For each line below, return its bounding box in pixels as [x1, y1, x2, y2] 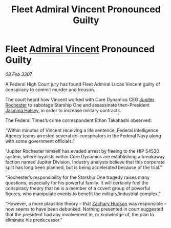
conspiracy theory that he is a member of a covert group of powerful [5, 185, 151, 191]
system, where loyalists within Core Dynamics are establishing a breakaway [5, 153, 165, 159]
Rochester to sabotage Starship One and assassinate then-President [5, 101, 150, 108]
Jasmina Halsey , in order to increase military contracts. [5, 107, 121, 113]
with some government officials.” [5, 138, 75, 144]
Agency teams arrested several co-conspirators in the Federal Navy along [5, 132, 161, 139]
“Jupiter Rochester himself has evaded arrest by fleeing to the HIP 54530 [5, 148, 160, 154]
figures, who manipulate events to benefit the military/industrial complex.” [5, 191, 161, 197]
